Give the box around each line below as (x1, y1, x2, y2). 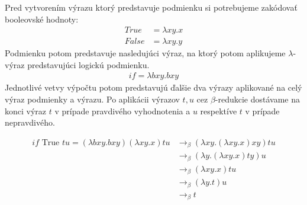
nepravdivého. (5, 116, 55, 129)
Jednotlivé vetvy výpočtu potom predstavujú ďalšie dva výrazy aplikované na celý (5, 81, 302, 94)
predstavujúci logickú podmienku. (27, 58, 150, 71)
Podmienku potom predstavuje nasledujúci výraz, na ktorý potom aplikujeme (5, 47, 286, 59)
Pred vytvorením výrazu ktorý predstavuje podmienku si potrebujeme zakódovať (5, 1, 298, 13)
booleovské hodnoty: (5, 12, 79, 25)
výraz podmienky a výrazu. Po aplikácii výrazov (5, 93, 180, 105)
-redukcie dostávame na (215, 93, 300, 105)
